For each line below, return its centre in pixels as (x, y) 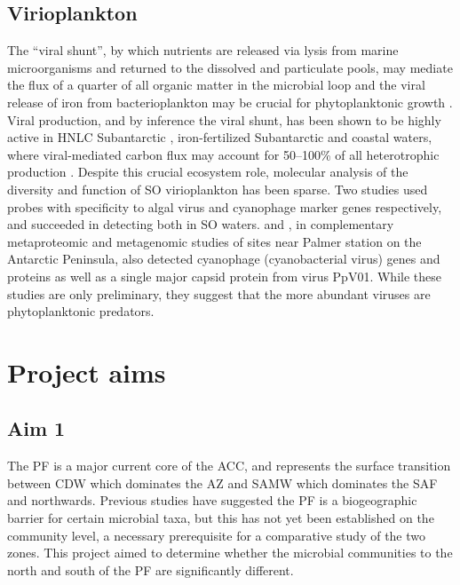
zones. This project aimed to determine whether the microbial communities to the (230, 553)
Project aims (87, 372)
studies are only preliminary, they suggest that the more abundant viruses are (219, 293)
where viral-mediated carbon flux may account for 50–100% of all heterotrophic (223, 154)
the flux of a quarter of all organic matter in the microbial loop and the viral (216, 85)
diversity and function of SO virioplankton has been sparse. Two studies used (218, 189)
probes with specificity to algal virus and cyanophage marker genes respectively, (225, 206)
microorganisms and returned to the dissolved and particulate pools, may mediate (230, 67)
